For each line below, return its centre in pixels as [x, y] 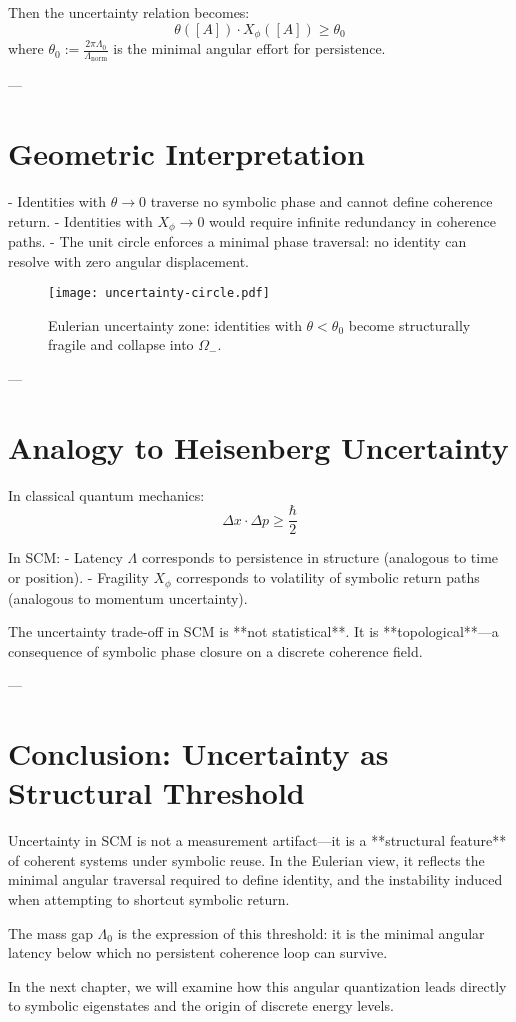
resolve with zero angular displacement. [128, 260]
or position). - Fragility [78, 577]
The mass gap [50, 932]
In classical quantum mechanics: [106, 494]
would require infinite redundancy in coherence [352, 220]
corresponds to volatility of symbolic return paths [328, 577]
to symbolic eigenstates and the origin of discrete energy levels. [201, 1005]
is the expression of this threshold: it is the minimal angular [301, 932]
